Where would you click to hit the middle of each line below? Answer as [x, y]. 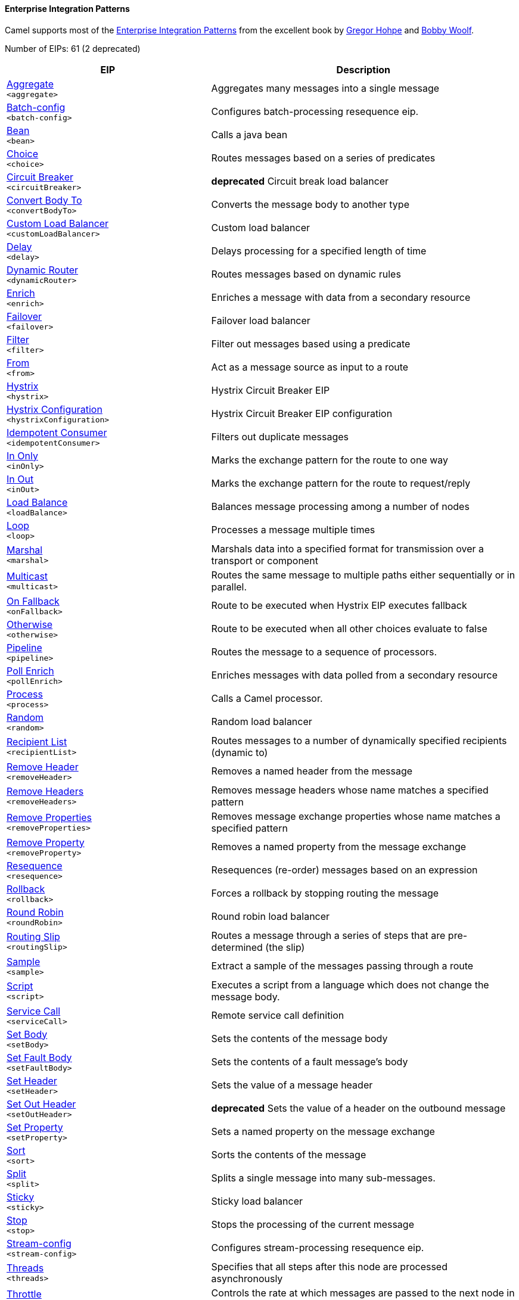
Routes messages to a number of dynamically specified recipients [359, 740]
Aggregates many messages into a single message [325, 88]
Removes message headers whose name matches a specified [350, 790]
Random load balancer [262, 722]
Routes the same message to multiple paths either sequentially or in [363, 575]
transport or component [265, 560]
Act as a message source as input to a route [310, 367]
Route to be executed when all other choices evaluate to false [349, 629]
